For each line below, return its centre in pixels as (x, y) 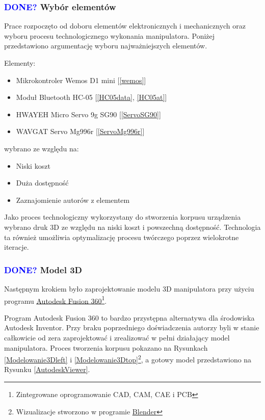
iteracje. (17, 247)
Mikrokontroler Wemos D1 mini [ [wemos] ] (81, 80)
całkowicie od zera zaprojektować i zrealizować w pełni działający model (117, 337)
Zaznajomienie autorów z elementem (73, 200)
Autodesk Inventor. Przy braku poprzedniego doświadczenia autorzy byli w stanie (132, 327)
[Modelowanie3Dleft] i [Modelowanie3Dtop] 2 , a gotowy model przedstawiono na (128, 359)
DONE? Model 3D (43, 269)
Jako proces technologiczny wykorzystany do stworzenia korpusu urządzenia (123, 217)
